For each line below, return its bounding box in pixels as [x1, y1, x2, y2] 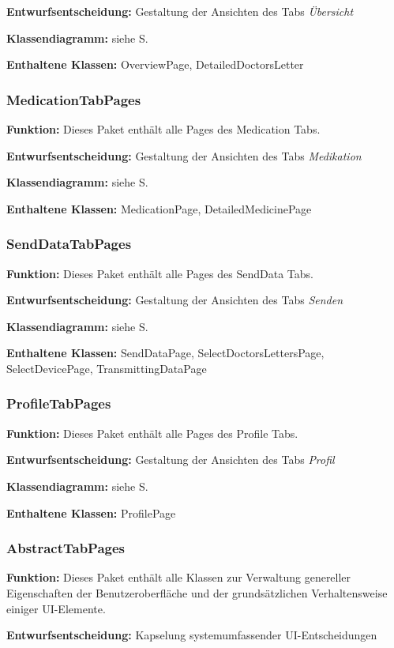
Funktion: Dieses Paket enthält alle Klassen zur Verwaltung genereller [6, 569, 351, 586]
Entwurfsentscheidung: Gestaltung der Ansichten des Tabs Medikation [6, 147, 362, 164]
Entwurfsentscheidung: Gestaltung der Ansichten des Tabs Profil [6, 451, 335, 468]
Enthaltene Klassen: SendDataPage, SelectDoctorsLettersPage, [6, 345, 325, 361]
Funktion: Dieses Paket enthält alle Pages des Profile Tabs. [6, 424, 298, 441]
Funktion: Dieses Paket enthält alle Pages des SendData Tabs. [6, 265, 313, 281]
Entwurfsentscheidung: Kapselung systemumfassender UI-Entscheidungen [6, 627, 377, 643]
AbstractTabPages [6, 538, 126, 558]
